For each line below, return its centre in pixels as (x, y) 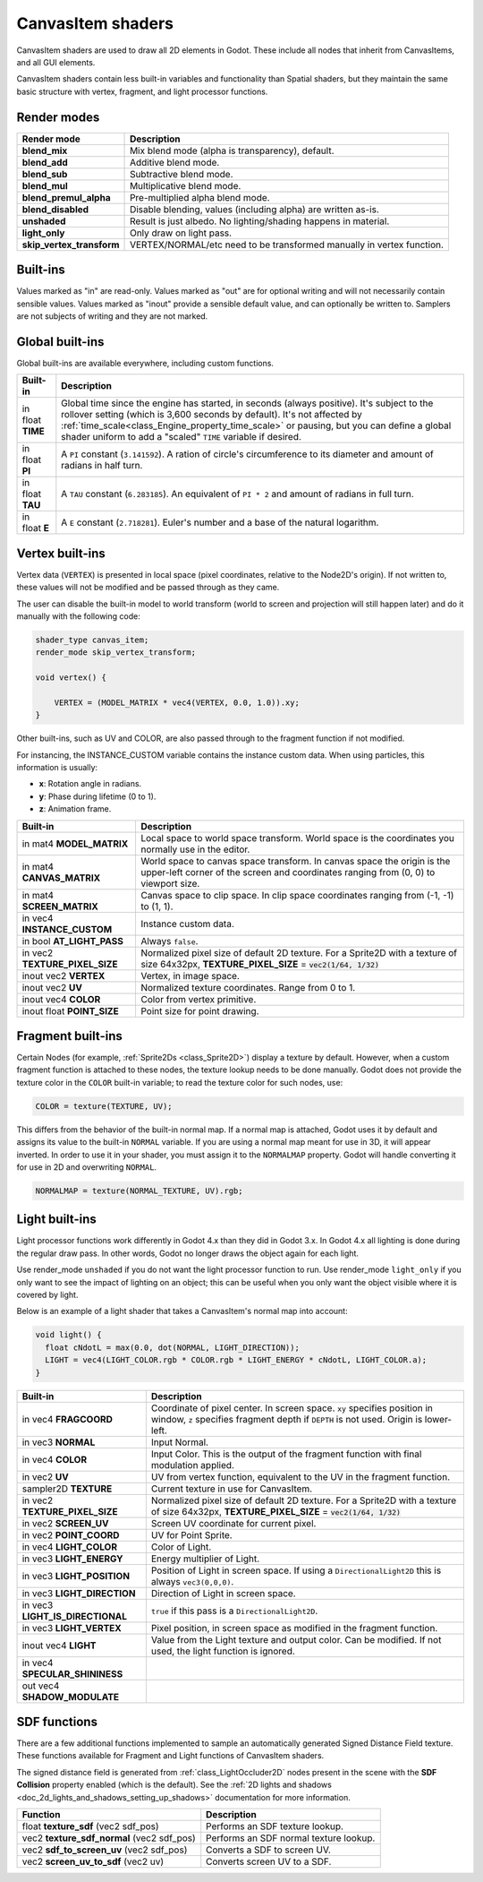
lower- (438, 1419)
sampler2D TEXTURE (67, 1489)
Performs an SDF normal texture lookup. (291, 1838)
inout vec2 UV (52, 987)
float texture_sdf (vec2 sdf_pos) (91, 1826)
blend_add (45, 162)
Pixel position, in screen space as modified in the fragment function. (294, 1628)
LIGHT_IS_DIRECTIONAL (75, 1616)
